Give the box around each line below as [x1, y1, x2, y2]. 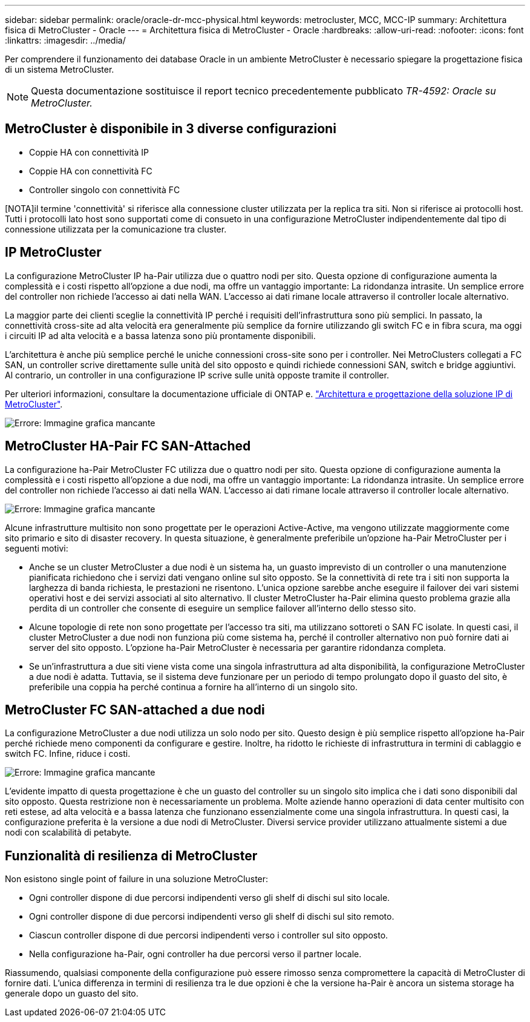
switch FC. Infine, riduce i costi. [5, 748, 131, 759]
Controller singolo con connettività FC [29, 184, 180, 195]
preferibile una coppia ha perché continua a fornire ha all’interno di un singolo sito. [29, 681, 358, 692]
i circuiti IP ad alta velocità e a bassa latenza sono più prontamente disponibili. [5, 330, 316, 341]
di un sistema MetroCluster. [5, 64, 114, 74]
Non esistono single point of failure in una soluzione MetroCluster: [5, 874, 269, 885]
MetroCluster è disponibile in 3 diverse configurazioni [5, 121, 336, 137]
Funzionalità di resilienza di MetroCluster [5, 848, 258, 863]
